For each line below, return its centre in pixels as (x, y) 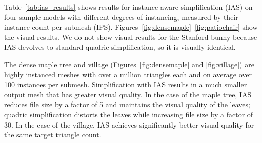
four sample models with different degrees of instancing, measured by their (121, 17)
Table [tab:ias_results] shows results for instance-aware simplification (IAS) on (128, 7)
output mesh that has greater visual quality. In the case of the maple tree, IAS (128, 94)
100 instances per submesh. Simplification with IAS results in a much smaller (126, 84)
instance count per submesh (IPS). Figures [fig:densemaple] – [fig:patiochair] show (131, 27)
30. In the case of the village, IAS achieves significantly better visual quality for (129, 124)
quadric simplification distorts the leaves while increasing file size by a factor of (129, 114)
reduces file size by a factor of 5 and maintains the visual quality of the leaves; (127, 104)
